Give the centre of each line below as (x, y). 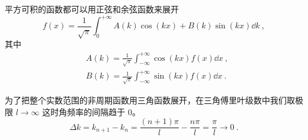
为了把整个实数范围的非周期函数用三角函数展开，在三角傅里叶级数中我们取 (150, 100)
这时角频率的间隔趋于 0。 (91, 111)
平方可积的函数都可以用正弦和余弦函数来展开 (92, 9)
